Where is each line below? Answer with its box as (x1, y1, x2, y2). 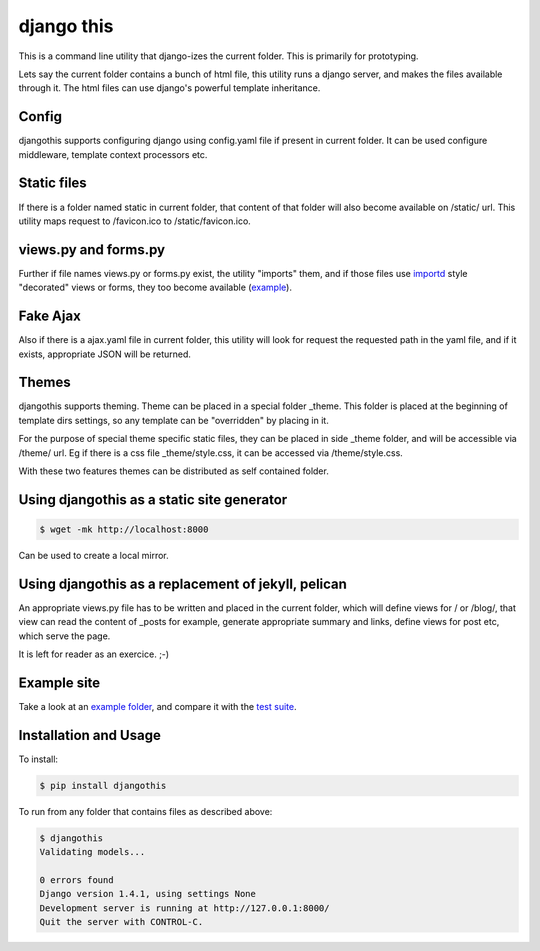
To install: (18, 753, 59, 765)
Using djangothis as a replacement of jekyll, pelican (18, 575, 347, 592)
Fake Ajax (18, 308, 82, 325)
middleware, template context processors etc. (18, 148, 208, 160)
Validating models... (39, 846, 146, 858)
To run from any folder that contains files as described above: (18, 805, 273, 817)
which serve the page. (18, 630, 111, 642)
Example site (18, 674, 101, 691)
